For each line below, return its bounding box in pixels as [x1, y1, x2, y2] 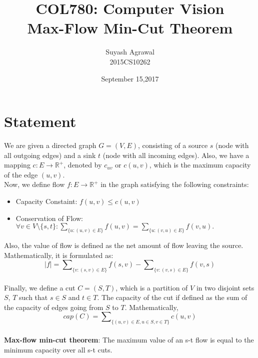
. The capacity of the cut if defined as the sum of [97, 292, 247, 302]
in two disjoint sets [196, 282, 254, 292]
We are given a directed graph [4, 140, 96, 150]
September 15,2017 [101, 73, 159, 83]
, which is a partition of [115, 282, 188, 292]
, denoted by [63, 159, 102, 170]
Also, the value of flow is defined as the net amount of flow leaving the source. [4, 240, 243, 250]
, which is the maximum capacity [149, 159, 251, 170]
